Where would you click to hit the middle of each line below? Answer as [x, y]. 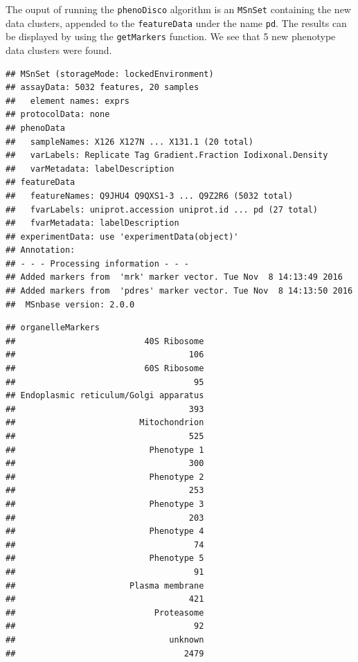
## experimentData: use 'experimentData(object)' [122, 236]
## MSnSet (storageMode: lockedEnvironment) [110, 74]
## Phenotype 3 [105, 504]
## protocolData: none [58, 115]
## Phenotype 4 [105, 531]
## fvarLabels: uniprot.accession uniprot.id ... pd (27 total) [162, 209]
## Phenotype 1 [105, 450]
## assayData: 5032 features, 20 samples [102, 88]
